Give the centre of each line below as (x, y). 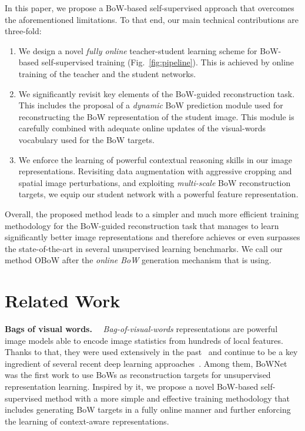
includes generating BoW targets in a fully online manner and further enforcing (148, 410)
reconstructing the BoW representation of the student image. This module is (156, 116)
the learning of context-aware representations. (87, 421)
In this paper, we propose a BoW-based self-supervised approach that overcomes (150, 8)
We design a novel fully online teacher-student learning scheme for (138, 50)
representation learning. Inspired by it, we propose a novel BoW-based (132, 386)
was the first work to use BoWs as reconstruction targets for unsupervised (138, 375)
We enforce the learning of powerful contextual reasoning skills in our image (155, 159)
